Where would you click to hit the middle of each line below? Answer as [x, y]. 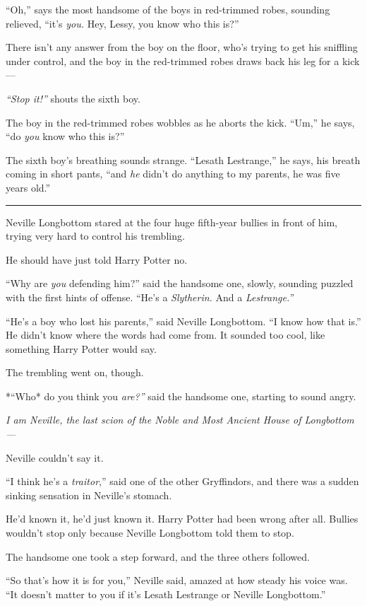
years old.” [28, 187]
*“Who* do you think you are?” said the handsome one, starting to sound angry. [181, 396]
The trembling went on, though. [75, 372]
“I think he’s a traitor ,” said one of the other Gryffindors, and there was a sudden [182, 481]
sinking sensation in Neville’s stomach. [89, 495]
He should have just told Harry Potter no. [97, 259]
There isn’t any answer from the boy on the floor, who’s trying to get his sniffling [182, 47]
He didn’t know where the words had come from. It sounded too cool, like [166, 335]
